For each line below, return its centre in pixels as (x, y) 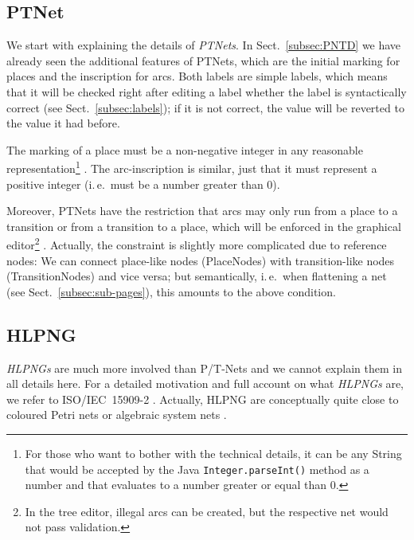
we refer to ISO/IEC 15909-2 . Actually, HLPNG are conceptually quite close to (203, 399)
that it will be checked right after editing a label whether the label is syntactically (207, 91)
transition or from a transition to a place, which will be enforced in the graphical (204, 226)
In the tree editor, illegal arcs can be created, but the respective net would (207, 511)
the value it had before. (63, 123)
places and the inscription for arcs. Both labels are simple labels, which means (197, 76)
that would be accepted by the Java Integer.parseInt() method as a (197, 469)
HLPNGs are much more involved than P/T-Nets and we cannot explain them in (204, 368)
